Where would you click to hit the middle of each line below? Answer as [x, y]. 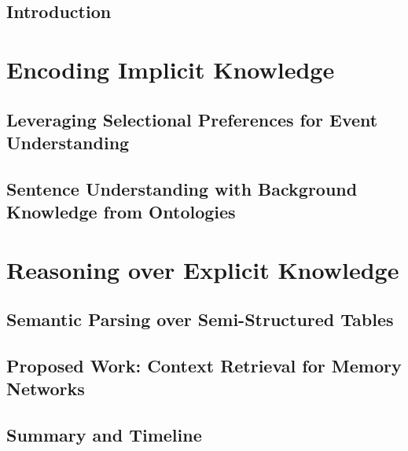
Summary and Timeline [104, 435]
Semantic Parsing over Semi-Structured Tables [200, 319]
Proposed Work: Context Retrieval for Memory [204, 366]
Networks [46, 389]
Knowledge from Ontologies [121, 212]
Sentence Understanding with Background [182, 188]
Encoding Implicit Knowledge [171, 69]
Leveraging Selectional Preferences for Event [192, 119]
